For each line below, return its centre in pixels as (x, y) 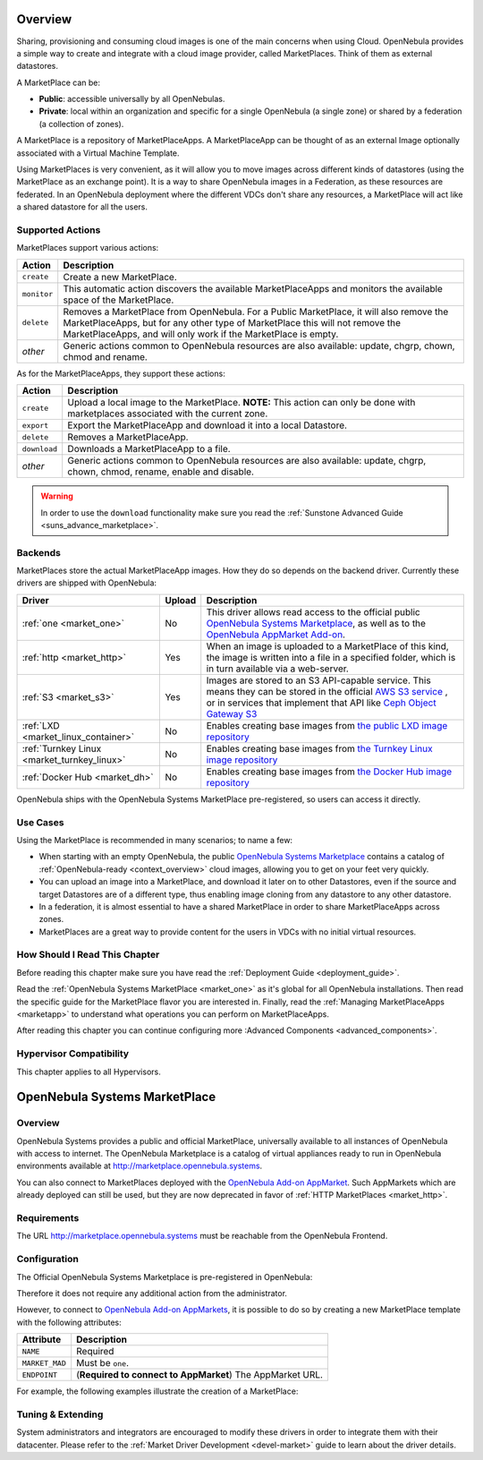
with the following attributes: (69, 1322)
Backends (39, 552)
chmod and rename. (105, 356)
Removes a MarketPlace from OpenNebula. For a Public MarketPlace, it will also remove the (256, 312)
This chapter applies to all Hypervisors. (89, 1072)
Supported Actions (59, 230)
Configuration (48, 1259)
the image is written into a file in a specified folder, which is (331, 657)
